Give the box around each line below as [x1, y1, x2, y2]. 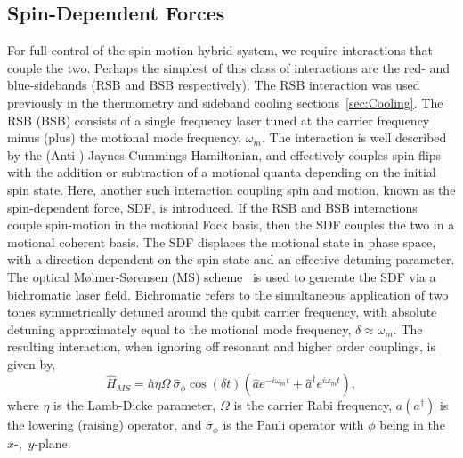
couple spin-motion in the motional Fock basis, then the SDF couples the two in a [7, 215, 455, 234]
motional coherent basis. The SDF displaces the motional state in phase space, [7, 232, 436, 251]
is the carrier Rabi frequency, [233, 396, 393, 414]
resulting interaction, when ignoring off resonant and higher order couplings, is [7, 337, 435, 356]
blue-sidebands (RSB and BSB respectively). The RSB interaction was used [7, 76, 420, 94]
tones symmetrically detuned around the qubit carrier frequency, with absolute [7, 302, 437, 321]
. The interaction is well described [261, 128, 447, 147]
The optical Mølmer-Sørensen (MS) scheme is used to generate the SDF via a [7, 267, 436, 285]
